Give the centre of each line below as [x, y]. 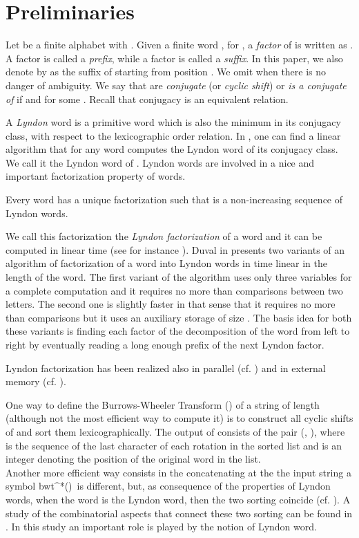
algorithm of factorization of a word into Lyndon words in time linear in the [167, 263]
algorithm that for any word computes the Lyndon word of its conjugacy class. [172, 149]
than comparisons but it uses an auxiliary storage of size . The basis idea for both [179, 317]
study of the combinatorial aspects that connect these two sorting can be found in [179, 513]
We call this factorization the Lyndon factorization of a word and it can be [164, 236]
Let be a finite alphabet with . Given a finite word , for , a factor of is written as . [179, 45]
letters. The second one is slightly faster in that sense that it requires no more [171, 304]
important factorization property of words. [96, 176]
